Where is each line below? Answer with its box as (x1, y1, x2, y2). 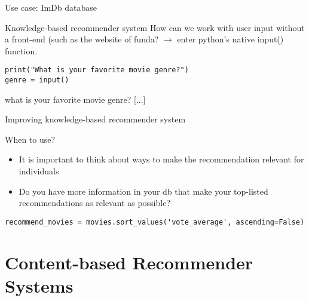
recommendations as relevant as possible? (19, 196, 170, 209)
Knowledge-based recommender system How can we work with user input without (5, 21, 305, 33)
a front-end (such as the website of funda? (5, 33, 159, 45)
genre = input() (5, 76, 69, 85)
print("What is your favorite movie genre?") (5, 66, 189, 75)
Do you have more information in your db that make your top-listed (19, 185, 268, 197)
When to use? (5, 133, 56, 145)
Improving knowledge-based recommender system (5, 113, 186, 125)
